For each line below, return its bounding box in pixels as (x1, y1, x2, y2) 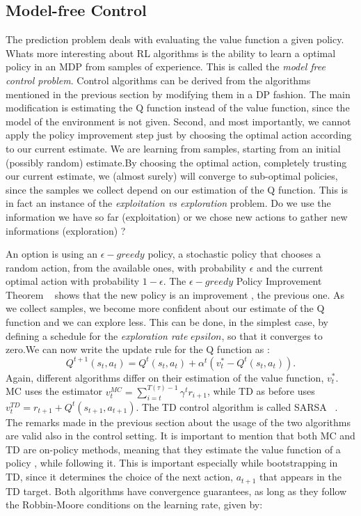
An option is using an (6, 247, 98, 261)
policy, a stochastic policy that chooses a (147, 247, 321, 261)
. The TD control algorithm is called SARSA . (136, 399, 338, 414)
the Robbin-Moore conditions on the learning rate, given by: (6, 497, 263, 512)
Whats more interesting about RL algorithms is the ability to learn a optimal (6, 45, 336, 60)
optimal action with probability (6, 274, 140, 288)
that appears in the (259, 469, 342, 484)
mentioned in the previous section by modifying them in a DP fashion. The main (6, 86, 351, 101)
